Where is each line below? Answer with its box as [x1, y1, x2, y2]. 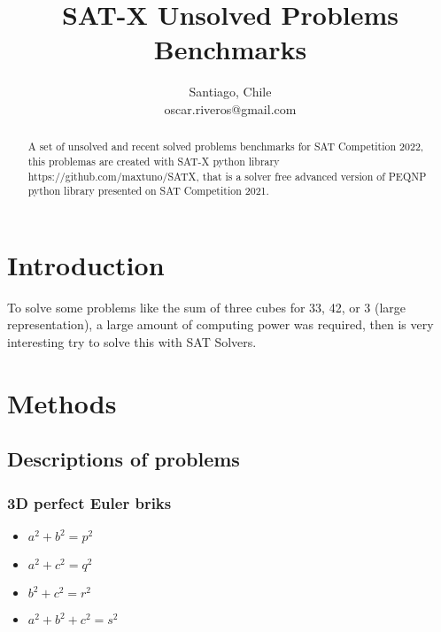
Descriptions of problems [7, 445, 240, 473]
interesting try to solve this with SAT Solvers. [7, 333, 257, 351]
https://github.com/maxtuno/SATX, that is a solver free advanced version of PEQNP [27, 168, 427, 183]
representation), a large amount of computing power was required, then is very [7, 315, 434, 334]
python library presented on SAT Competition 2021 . [27, 183, 269, 198]
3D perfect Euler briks [7, 491, 172, 513]
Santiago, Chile [189, 82, 272, 101]
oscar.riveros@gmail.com [164, 99, 297, 118]
